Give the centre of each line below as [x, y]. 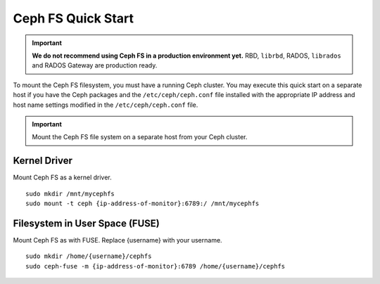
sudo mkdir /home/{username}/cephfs [89, 256]
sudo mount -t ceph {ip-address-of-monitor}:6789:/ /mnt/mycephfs [142, 203]
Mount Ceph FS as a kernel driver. [62, 177]
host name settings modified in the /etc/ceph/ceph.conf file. [106, 105]
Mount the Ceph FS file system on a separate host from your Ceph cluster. [140, 137]
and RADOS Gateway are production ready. [95, 65]
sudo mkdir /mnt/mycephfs [70, 194]
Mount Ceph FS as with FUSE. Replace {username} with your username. [118, 240]
